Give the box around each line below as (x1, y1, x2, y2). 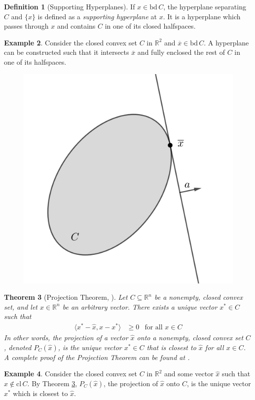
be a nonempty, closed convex (154, 292, 243, 302)
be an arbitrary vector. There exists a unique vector (62, 301, 218, 312)
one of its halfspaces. (4, 56, 67, 67)
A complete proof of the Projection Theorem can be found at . (4, 352, 190, 362)
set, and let (4, 301, 37, 312)
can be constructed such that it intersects (4, 47, 129, 57)
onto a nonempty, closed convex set (137, 332, 244, 343)
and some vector (164, 368, 214, 379)
